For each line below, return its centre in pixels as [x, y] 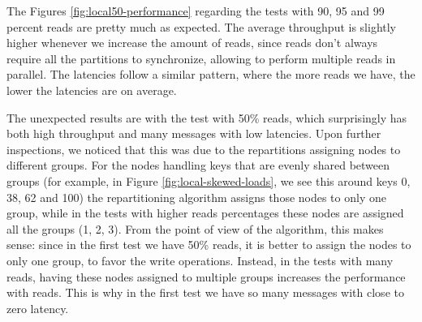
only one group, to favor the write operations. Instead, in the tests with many [200, 260]
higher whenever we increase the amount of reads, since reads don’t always [192, 43]
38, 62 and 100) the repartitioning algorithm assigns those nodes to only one [196, 197]
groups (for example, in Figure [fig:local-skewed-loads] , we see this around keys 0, [209, 180]
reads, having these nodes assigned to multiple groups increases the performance [206, 276]
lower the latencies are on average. [92, 90]
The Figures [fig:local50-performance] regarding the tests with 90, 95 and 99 [196, 11]
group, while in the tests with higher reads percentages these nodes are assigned [205, 213]
